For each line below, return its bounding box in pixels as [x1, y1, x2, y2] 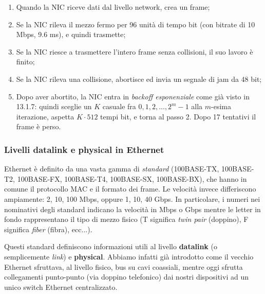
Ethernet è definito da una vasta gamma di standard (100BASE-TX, [4, 163, 219, 174]
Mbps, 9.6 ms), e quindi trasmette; [16, 29, 126, 40]
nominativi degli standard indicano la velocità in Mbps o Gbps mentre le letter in [4, 203, 261, 214]
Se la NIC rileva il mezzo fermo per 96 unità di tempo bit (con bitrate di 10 [16, 19, 255, 29]
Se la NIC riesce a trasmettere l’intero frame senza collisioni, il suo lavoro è [16, 46, 253, 57]
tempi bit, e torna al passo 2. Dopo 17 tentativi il [100, 111, 256, 122]
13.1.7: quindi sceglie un [16, 101, 92, 112]
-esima [211, 101, 231, 112]
